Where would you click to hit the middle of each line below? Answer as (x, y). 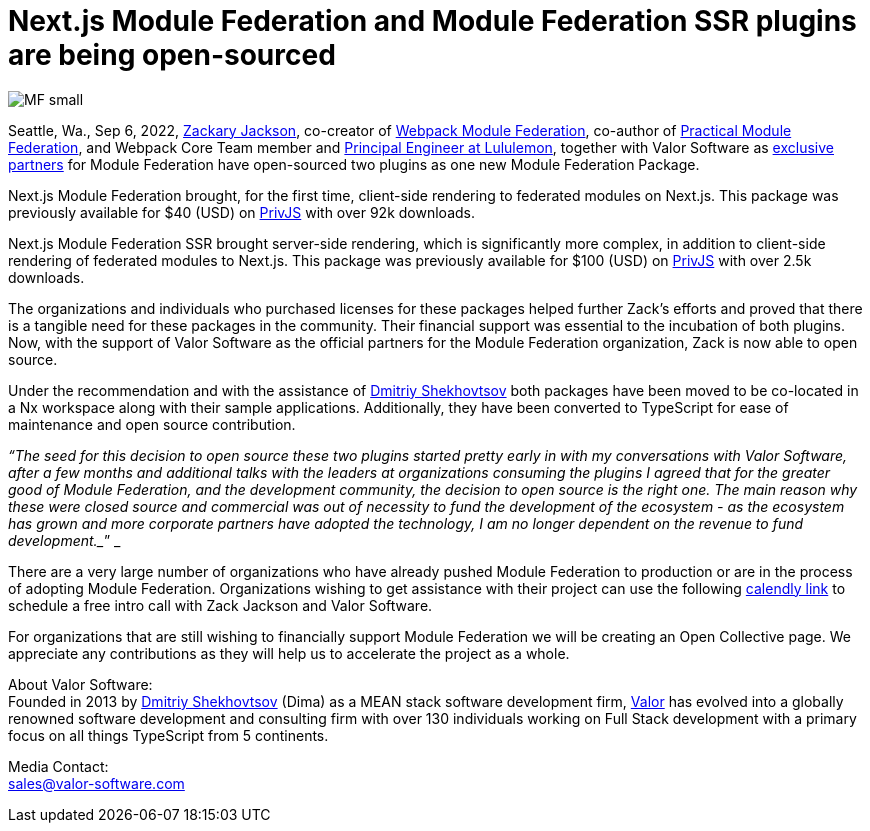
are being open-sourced (172, 55)
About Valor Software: (80, 684)
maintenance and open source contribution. (152, 424)
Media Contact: (58, 766)
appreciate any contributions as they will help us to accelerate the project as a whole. (289, 653)
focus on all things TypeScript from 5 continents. (168, 735)
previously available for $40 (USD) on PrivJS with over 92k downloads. (241, 212)
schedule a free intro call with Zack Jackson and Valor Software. (220, 605)
